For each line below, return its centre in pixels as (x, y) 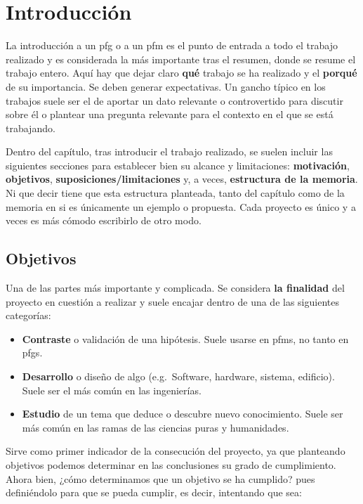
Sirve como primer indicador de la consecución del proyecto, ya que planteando (176, 451)
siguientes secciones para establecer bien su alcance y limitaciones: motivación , (178, 165)
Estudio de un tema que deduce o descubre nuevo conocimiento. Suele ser (183, 414)
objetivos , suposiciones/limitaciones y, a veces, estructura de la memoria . (182, 179)
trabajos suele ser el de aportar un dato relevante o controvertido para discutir (174, 100)
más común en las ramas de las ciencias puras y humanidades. (156, 427)
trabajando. (31, 128)
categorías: (28, 315)
